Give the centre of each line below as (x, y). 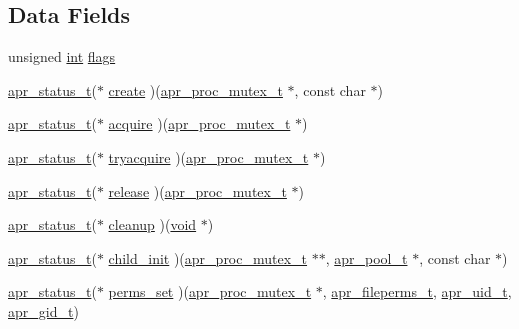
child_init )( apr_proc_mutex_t (208, 257)
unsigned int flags (62, 56)
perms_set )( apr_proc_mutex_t (210, 291)
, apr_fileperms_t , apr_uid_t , (417, 291)
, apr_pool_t (366, 257)
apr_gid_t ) (43, 310)
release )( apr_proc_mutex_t (197, 190)
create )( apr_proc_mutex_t (195, 89)
